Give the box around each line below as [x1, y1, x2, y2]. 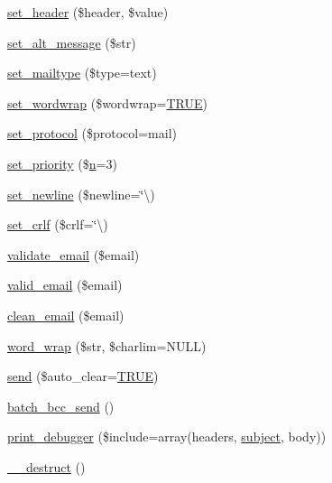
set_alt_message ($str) [7, 33, 136, 51]
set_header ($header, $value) [7, 3, 169, 21]
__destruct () [7, 457, 86, 476]
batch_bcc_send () [7, 396, 115, 415]
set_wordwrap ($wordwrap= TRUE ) [7, 93, 207, 112]
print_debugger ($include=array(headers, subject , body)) [7, 427, 327, 446]
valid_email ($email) [7, 275, 123, 294]
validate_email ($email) [7, 245, 140, 264]
